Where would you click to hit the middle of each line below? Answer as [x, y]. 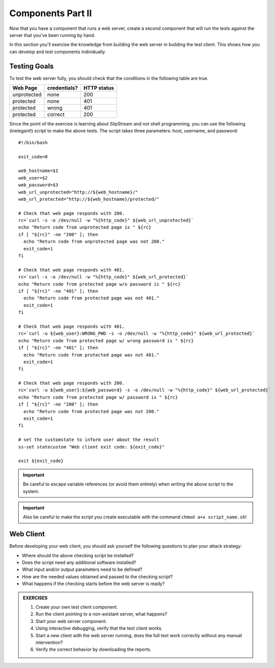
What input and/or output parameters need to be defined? [82, 569]
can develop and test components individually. [58, 52]
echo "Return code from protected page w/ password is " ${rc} [98, 397]
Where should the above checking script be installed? [78, 555]
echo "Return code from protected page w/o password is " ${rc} [100, 284]
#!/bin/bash [33, 142]
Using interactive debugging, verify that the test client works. [99, 628]
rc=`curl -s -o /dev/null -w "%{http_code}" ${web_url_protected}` [103, 277]
